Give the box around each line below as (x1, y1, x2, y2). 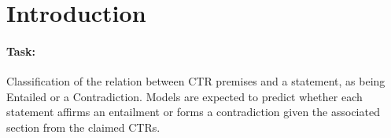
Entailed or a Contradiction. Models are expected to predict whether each (6, 88, 363, 104)
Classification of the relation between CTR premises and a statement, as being (6, 73, 385, 89)
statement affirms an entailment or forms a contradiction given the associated (6, 103, 380, 120)
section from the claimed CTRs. (6, 118, 160, 135)
